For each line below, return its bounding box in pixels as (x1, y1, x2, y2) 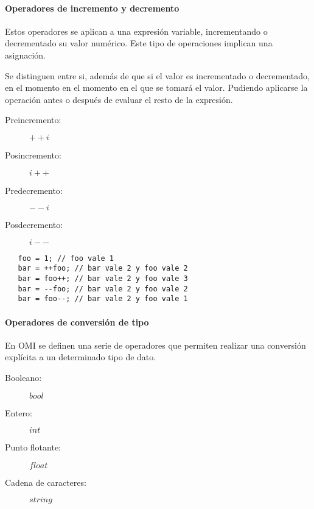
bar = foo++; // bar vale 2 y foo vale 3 (18, 274, 188, 283)
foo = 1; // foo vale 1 (18, 254, 114, 263)
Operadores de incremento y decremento (5, 1, 180, 14)
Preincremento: (5, 113, 61, 126)
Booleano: (5, 371, 42, 383)
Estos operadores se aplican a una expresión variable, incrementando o (5, 24, 268, 37)
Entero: (5, 406, 32, 419)
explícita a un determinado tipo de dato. (5, 351, 156, 363)
